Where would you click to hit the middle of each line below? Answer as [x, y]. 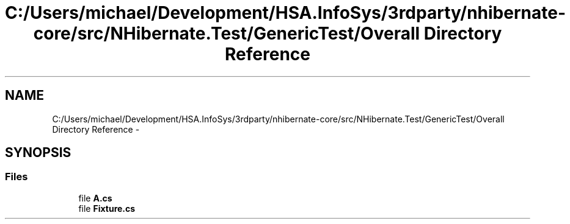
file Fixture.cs [107, 208]
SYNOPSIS [38, 153]
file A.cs [95, 198]
